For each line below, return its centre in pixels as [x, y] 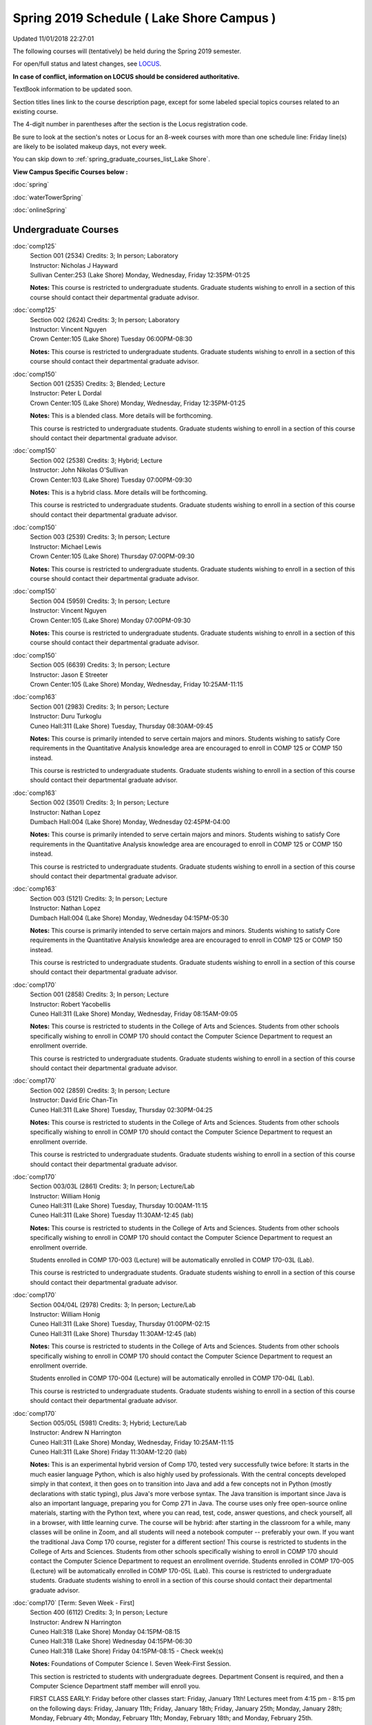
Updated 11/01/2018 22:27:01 [53, 39]
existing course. [35, 111]
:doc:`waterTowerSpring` [48, 197]
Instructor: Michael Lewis [66, 546]
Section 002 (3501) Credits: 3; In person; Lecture [99, 802]
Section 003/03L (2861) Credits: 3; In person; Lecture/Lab [112, 1186]
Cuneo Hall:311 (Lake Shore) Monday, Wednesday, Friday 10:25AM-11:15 [132, 1442]
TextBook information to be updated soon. [73, 89]
